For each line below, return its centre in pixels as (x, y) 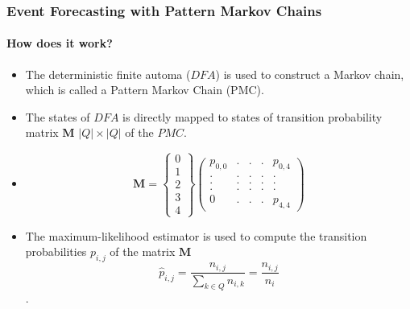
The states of (58, 116)
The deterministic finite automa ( (108, 74)
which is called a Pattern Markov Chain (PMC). (145, 90)
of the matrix (143, 251)
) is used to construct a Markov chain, (310, 74)
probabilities (56, 251)
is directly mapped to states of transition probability (253, 116)
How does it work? (60, 43)
